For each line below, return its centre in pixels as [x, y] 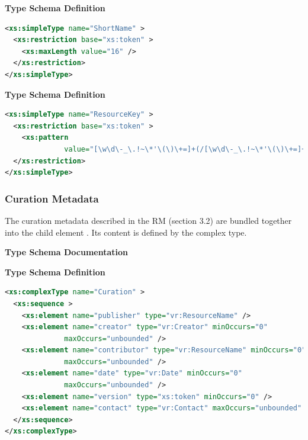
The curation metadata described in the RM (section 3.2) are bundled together [148, 220]
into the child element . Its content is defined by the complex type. [126, 232]
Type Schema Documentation [66, 252]
